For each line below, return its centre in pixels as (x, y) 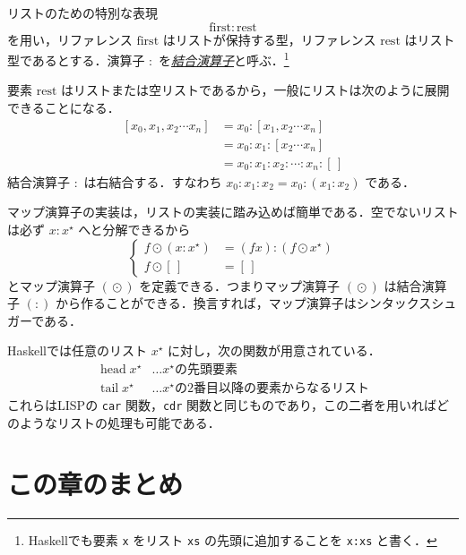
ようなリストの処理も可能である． (120, 422)
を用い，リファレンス (70, 39)
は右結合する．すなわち (153, 181)
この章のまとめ (95, 484)
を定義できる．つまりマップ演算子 (240, 285)
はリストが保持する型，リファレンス (269, 39)
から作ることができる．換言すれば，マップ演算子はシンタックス (244, 303)
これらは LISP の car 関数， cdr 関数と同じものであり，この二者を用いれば (222, 404)
